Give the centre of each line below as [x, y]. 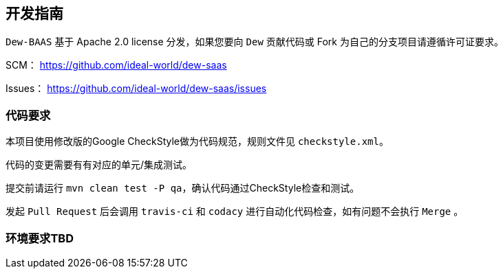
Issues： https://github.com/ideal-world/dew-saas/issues [136, 89]
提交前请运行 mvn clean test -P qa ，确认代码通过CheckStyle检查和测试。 [183, 188]
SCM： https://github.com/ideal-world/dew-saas [116, 65]
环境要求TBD [40, 238]
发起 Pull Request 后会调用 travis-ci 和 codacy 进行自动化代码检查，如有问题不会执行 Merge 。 [235, 212]
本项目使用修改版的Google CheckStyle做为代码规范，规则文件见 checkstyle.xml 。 [197, 141]
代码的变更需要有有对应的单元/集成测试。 [99, 165]
